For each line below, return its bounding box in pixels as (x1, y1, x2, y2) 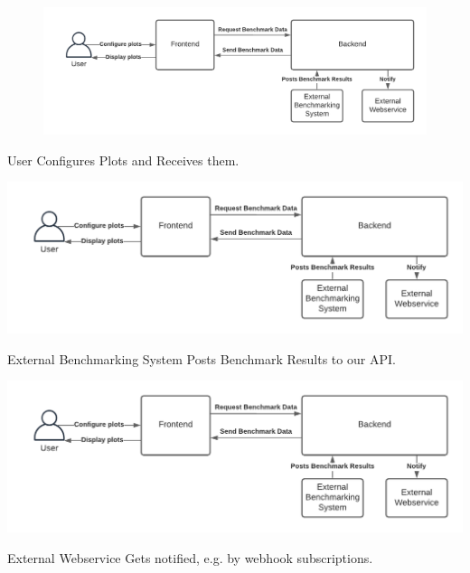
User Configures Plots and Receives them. (7, 150, 240, 169)
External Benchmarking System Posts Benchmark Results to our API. (7, 349, 396, 368)
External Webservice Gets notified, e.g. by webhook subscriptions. (7, 548, 373, 567)
